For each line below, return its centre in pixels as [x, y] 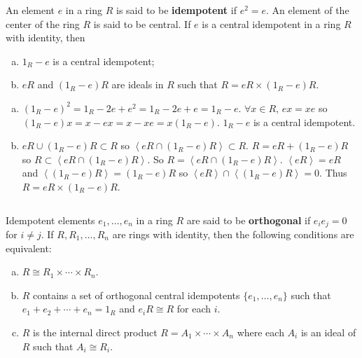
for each [194, 309]
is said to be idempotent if [176, 10]
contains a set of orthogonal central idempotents [137, 295]
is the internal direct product [95, 332]
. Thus [333, 173]
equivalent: [29, 248]
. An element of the [308, 10]
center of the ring [43, 23]
